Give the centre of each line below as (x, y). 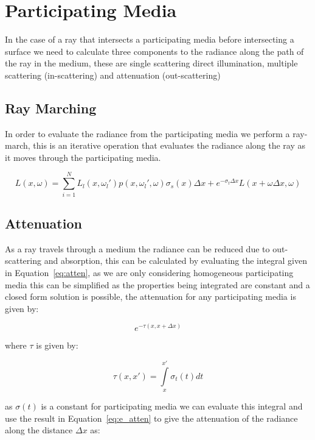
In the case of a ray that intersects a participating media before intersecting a (150, 39)
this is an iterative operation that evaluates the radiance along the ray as (169, 145)
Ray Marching (51, 108)
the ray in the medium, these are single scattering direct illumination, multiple (151, 63)
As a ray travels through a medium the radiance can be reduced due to (137, 248)
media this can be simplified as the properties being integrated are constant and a (157, 284)
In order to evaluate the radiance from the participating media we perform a (147, 133)
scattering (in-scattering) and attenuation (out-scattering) (113, 75)
